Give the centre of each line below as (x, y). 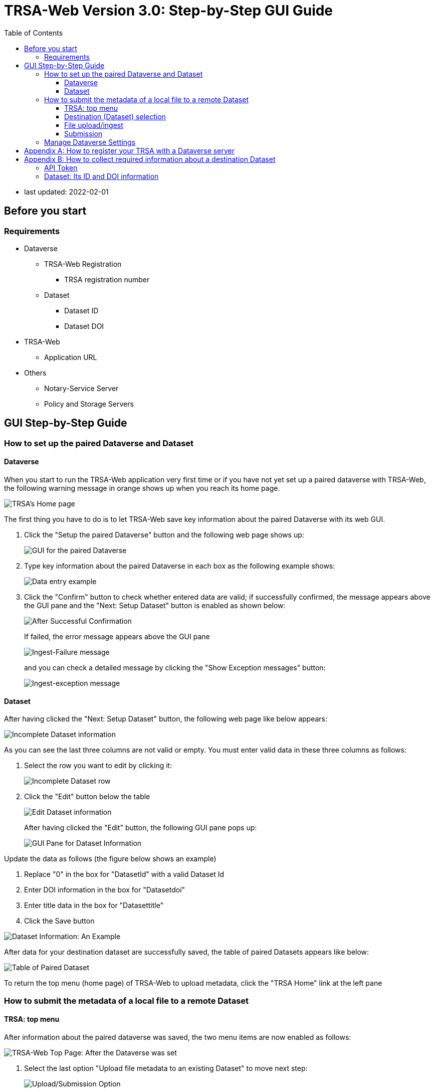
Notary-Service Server (81, 388)
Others (35, 373)
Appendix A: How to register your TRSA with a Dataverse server (129, 150)
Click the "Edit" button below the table (87, 797)
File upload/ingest (94, 125)
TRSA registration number (107, 279)
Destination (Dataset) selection (115, 116)
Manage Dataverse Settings (90, 142)
